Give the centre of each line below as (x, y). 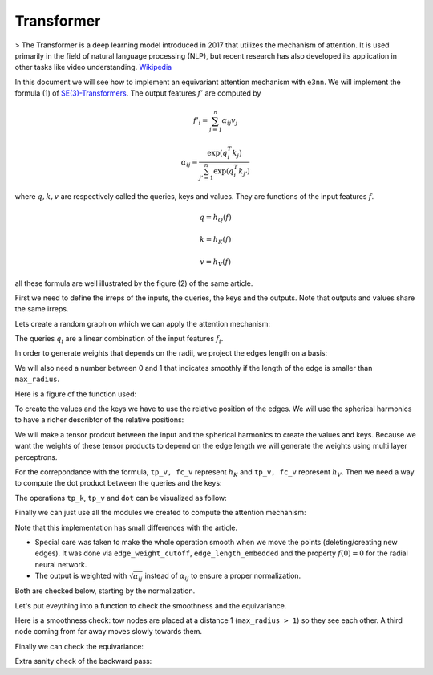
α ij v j (230, 122)
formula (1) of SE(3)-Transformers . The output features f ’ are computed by (138, 93)
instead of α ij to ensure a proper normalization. (223, 576)
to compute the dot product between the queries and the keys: (118, 483)
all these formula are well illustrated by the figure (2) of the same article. (134, 283)
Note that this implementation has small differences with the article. (126, 527)
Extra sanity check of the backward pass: (83, 661)
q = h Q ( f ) (215, 218)
